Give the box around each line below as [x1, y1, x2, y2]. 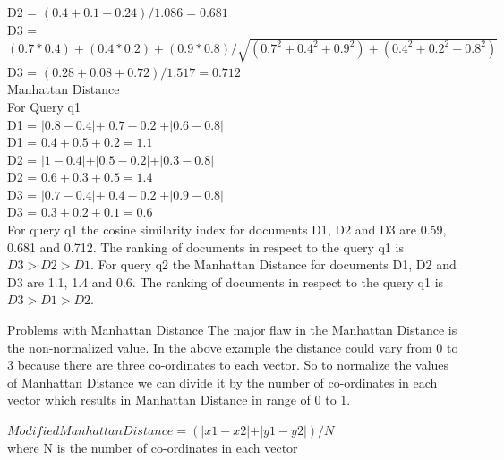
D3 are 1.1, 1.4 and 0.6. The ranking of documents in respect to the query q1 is [7, 272, 444, 291]
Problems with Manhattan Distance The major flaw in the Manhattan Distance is [7, 320, 457, 339]
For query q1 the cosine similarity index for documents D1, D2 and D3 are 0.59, [7, 220, 447, 239]
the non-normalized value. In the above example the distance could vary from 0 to [7, 337, 458, 356]
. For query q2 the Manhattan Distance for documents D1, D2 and [90, 255, 457, 274]
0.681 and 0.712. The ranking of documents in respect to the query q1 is [7, 237, 404, 256]
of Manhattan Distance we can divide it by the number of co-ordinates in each [7, 372, 438, 391]
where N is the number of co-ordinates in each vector [7, 438, 298, 456]
